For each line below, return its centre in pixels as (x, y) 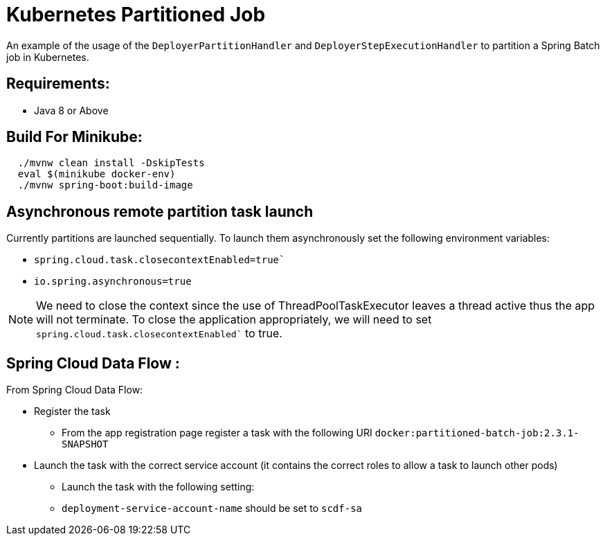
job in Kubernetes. (48, 57)
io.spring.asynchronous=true (113, 282)
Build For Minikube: (74, 137)
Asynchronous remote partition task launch (160, 211)
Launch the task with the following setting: (158, 487)
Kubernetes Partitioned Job (136, 15)
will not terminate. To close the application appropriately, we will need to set (234, 320)
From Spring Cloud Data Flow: (75, 390)
